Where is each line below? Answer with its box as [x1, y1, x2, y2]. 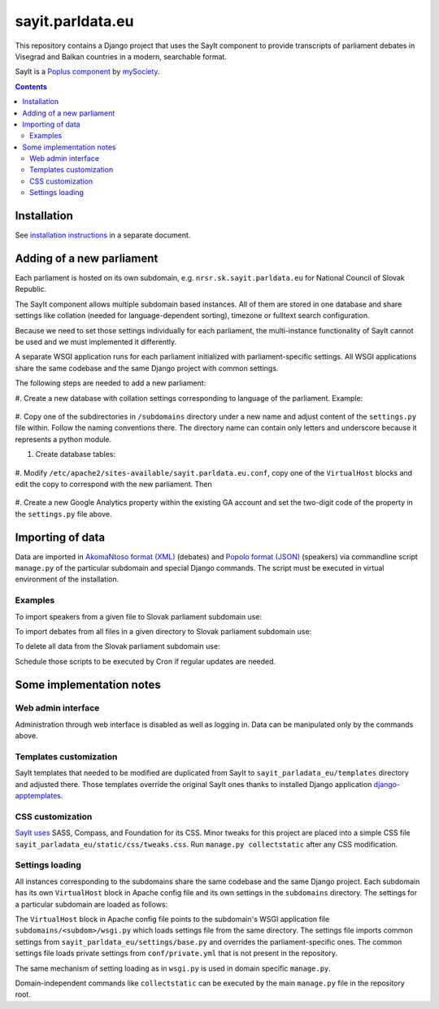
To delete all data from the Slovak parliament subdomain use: [15, 641, 220, 651]
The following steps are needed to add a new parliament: [15, 378, 206, 388]
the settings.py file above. [15, 509, 113, 519]
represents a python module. [15, 434, 112, 444]
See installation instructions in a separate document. [15, 230, 191, 240]
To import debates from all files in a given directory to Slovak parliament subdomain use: [15, 626, 312, 636]
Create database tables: [35, 450, 116, 459]
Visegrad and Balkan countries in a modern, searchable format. [15, 51, 228, 61]
